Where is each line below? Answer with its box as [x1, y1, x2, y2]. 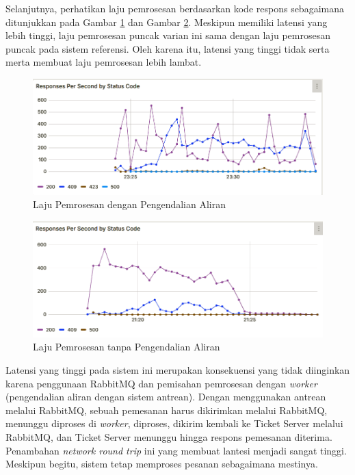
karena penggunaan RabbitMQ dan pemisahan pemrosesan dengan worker [5, 376, 317, 390]
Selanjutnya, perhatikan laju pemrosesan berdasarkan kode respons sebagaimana [5, 1, 344, 15]
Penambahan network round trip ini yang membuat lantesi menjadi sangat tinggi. [5, 443, 347, 457]
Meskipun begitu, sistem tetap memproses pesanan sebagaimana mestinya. [5, 457, 318, 471]
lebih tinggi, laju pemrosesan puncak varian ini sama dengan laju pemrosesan [5, 28, 330, 42]
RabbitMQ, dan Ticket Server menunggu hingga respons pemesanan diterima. [5, 430, 332, 444]
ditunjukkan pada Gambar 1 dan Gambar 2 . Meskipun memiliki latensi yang [5, 14, 328, 29]
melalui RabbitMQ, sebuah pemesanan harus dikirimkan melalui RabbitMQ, [5, 402, 328, 417]
